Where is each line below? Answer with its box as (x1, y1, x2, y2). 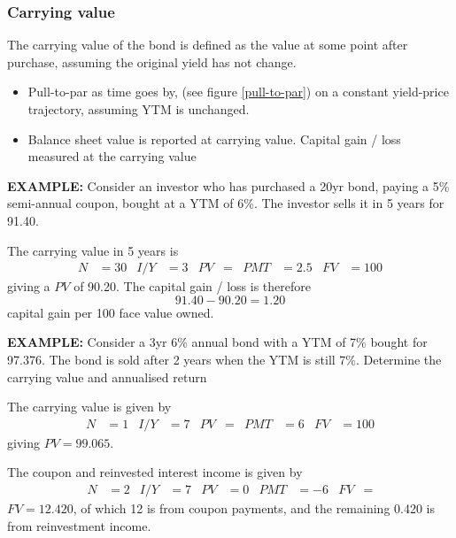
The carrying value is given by (7, 397, 172, 416)
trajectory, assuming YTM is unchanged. (27, 100, 250, 118)
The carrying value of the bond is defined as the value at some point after (7, 35, 408, 54)
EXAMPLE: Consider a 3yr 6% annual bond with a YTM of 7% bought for (7, 333, 428, 351)
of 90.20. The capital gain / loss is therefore (73, 277, 311, 296)
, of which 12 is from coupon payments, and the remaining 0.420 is (73, 499, 436, 517)
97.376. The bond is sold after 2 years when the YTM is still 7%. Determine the (7, 350, 442, 368)
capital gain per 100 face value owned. (7, 303, 214, 321)
